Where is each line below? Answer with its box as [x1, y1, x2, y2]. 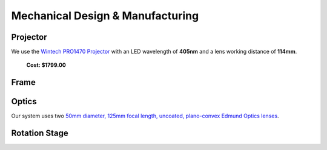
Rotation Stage [11, 128, 69, 139]
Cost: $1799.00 [26, 61, 67, 69]
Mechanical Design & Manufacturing [11, 9, 199, 22]
